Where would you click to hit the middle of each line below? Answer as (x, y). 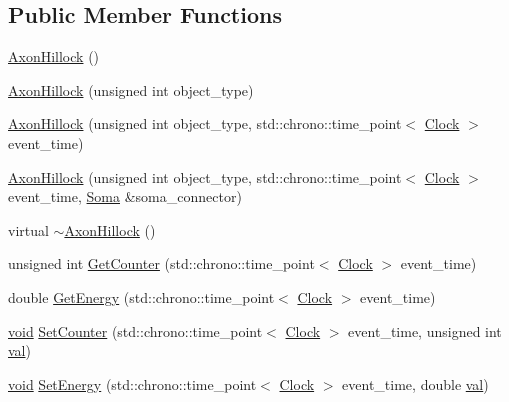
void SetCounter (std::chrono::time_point (135, 330)
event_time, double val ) (415, 383)
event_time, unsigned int (425, 330)
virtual (28, 229)
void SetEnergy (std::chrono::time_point (132, 383)
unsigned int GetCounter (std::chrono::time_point (161, 263)
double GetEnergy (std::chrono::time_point (141, 296)
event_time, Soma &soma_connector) (125, 196)
